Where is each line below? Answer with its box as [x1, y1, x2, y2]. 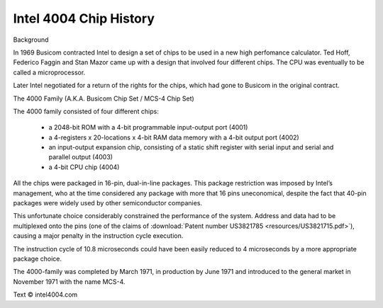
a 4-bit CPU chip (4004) [48, 163, 120, 171]
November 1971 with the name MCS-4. [13, 277, 126, 286]
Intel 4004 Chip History [13, 11, 155, 26]
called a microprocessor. [13, 68, 86, 76]
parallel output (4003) [48, 153, 113, 161]
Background [13, 35, 49, 44]
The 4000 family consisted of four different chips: [13, 107, 159, 115]
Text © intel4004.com [13, 290, 78, 299]
